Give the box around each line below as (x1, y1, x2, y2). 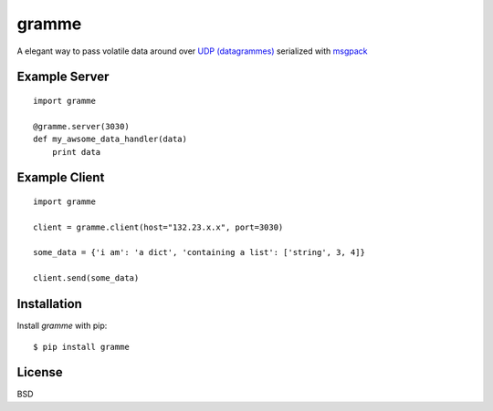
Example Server (16, 69, 110, 85)
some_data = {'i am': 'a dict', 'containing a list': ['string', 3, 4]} (33, 247, 365, 258)
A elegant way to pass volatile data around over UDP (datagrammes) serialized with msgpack (16, 46, 369, 57)
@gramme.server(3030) (33, 121, 130, 131)
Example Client (16, 170, 105, 186)
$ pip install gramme (33, 342, 130, 352)
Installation (16, 296, 82, 312)
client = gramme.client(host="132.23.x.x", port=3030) (33, 221, 284, 232)
